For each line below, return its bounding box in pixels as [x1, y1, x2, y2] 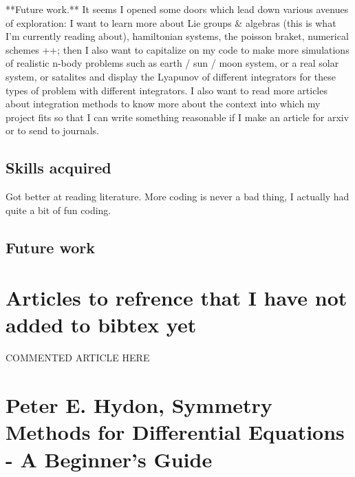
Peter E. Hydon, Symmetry [6, 391, 272, 419]
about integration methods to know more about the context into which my [6, 96, 321, 111]
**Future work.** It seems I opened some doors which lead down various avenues [6, 2, 349, 16]
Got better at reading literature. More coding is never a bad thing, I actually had [6, 189, 349, 204]
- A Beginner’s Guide [6, 445, 213, 473]
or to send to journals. [6, 123, 99, 138]
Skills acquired [6, 157, 111, 178]
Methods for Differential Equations [6, 418, 345, 446]
